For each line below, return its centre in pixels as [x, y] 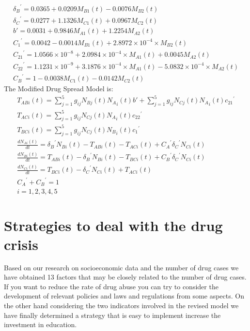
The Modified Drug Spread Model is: [59, 89]
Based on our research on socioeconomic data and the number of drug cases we [121, 267]
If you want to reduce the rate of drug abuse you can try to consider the [111, 286]
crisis [21, 244]
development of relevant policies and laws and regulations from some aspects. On [124, 296]
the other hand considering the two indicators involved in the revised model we [121, 306]
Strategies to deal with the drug [113, 225]
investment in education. [40, 324]
